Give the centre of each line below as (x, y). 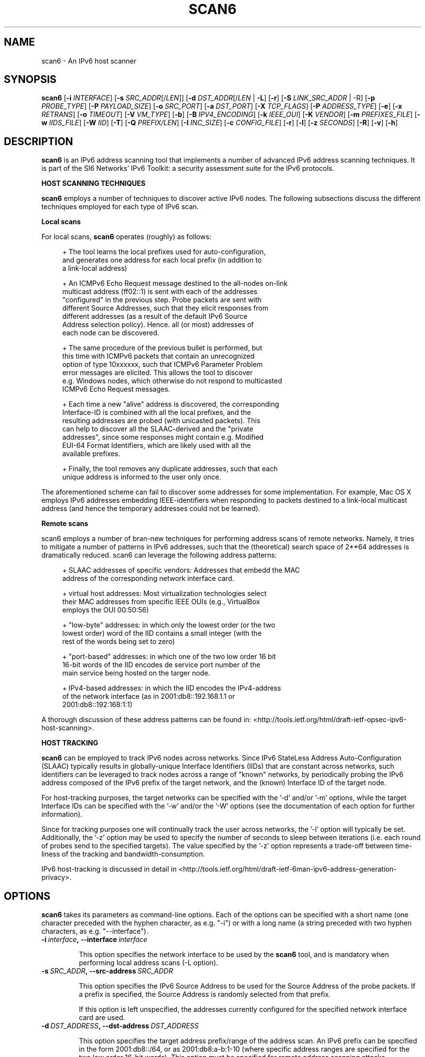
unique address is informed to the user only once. (142, 477)
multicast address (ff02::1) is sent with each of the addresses (160, 292)
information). (62, 814)
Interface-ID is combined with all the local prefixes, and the (157, 413)
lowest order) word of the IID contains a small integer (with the (162, 633)
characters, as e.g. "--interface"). (95, 931)
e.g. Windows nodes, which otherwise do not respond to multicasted (172, 381)
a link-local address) (95, 268)
